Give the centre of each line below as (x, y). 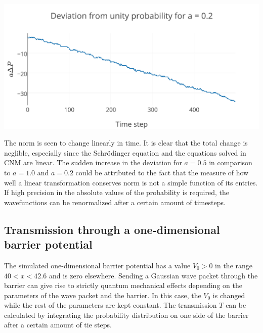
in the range (234, 265)
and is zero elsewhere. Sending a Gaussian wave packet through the (153, 275)
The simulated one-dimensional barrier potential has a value (97, 265)
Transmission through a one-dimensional (112, 229)
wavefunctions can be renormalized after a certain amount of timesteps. (115, 202)
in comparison (231, 162)
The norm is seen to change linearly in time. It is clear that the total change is (126, 143)
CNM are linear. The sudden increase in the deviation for (93, 162)
